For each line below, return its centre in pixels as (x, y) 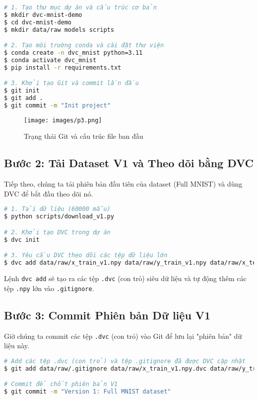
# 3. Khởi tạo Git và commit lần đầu (72, 83)
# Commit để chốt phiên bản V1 (61, 384)
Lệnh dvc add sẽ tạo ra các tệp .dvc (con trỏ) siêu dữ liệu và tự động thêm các (125, 278)
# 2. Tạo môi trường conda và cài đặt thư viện (84, 46)
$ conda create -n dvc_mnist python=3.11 (73, 53)
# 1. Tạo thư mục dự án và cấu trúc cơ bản (80, 7)
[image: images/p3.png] (63, 120)
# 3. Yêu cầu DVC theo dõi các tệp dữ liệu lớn (86, 255)
